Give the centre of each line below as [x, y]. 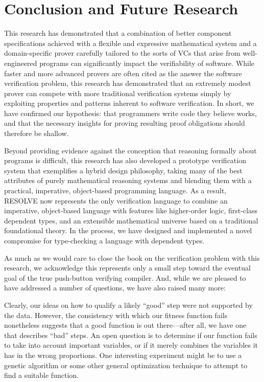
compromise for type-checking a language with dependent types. [104, 240]
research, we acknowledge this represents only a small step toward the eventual [127, 268]
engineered [21, 63]
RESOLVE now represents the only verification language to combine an [116, 200]
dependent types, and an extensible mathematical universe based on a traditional [131, 220]
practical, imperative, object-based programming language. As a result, [115, 190]
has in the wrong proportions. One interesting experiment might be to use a [123, 355]
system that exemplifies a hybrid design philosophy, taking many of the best [123, 170]
